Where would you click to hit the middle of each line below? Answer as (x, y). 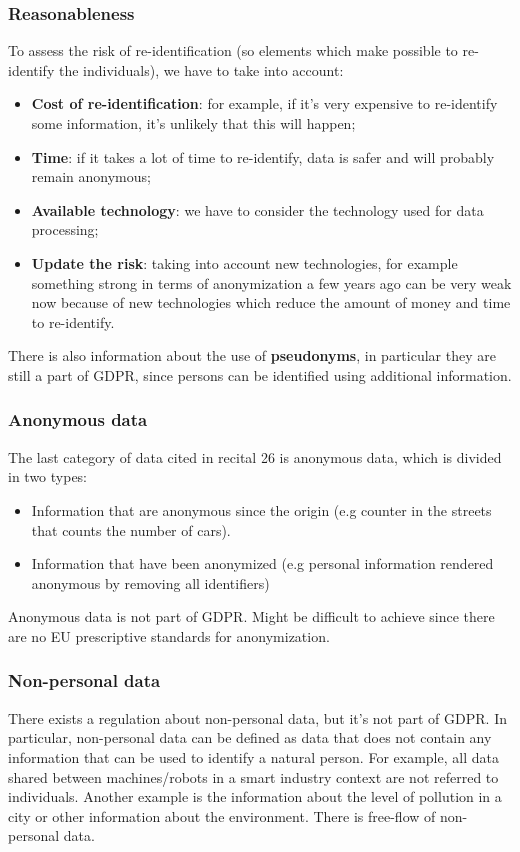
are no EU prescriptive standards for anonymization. (169, 635)
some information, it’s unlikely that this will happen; (193, 123)
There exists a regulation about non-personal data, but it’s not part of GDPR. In (257, 717)
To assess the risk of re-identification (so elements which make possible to (233, 50)
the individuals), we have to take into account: (201, 69)
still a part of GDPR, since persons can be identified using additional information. (260, 374)
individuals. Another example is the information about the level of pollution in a (255, 796)
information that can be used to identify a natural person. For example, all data (253, 756)
